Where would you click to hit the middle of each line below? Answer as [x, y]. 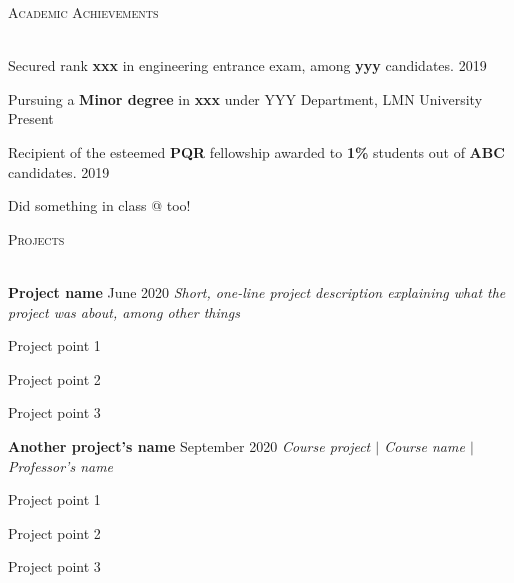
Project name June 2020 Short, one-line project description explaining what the [257, 291]
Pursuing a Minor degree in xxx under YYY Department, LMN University [245, 98]
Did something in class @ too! [99, 205]
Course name [424, 445]
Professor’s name [61, 465]
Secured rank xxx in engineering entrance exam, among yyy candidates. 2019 [247, 65]
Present [31, 118]
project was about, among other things [124, 311]
